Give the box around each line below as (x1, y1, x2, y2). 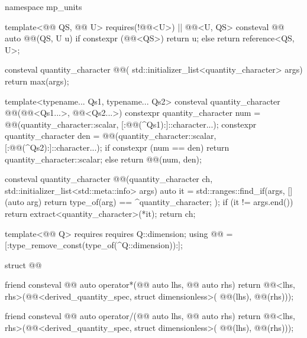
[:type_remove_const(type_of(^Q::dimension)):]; (5, 239, 183, 251)
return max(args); (5, 74, 69, 87)
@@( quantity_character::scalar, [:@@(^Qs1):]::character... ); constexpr (5, 118, 257, 130)
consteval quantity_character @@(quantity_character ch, (5, 173, 213, 185)
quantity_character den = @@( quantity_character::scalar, (5, 129, 216, 142)
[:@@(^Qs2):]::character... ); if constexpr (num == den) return (5, 141, 230, 153)
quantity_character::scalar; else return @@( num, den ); (5, 152, 202, 165)
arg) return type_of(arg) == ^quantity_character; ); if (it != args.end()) (27, 196, 293, 208)
